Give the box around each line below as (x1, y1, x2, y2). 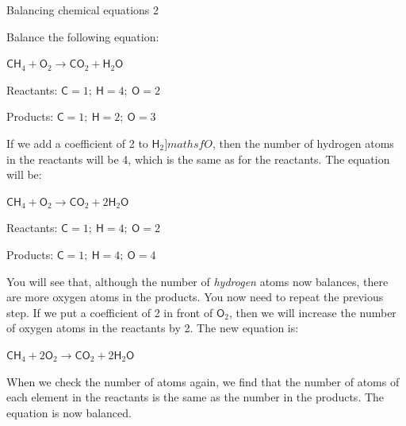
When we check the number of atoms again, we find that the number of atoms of (6, 373, 400, 389)
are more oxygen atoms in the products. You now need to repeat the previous (6, 289, 384, 305)
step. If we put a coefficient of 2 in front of (6, 304, 213, 320)
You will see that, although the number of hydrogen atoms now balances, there (6, 273, 389, 289)
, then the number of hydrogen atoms (213, 134, 394, 151)
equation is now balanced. (6, 404, 132, 420)
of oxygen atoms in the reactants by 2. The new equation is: (6, 319, 299, 336)
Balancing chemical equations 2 (6, 2, 159, 17)
